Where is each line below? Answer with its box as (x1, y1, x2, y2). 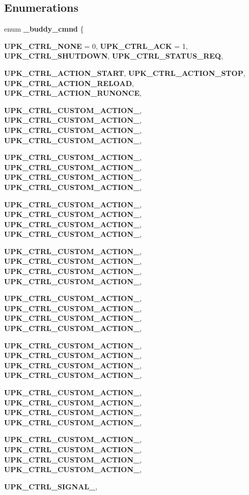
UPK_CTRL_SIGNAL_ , (4, 481, 98, 491)
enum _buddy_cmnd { (4, 23, 84, 34)
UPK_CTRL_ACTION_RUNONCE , (4, 88, 142, 98)
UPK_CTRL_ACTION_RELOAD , (4, 77, 134, 88)
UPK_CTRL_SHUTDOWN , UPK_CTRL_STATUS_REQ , (4, 50, 223, 61)
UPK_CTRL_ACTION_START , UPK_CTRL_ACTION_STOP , (4, 67, 245, 78)
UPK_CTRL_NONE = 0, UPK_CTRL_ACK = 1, (4, 40, 188, 51)
